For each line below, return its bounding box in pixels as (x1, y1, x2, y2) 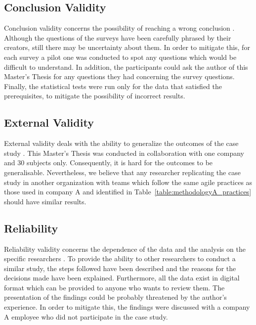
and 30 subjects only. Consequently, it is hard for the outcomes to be (4, 157, 213, 168)
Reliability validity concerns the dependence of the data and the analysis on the (4, 243, 246, 254)
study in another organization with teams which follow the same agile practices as (4, 177, 253, 187)
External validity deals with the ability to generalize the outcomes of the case (4, 138, 239, 148)
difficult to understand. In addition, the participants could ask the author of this (4, 61, 248, 72)
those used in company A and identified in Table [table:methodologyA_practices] (4, 186, 252, 197)
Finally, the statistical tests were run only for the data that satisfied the (4, 81, 222, 91)
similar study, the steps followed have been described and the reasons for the (4, 263, 236, 273)
